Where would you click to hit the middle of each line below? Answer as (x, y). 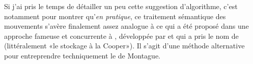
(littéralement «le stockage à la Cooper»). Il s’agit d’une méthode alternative (124, 46)
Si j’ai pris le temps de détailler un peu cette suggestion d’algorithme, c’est (121, 6)
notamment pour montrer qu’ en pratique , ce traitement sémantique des (115, 16)
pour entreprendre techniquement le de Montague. (82, 55)
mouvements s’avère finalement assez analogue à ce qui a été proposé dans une (126, 26)
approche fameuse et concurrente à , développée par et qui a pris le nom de (121, 36)
